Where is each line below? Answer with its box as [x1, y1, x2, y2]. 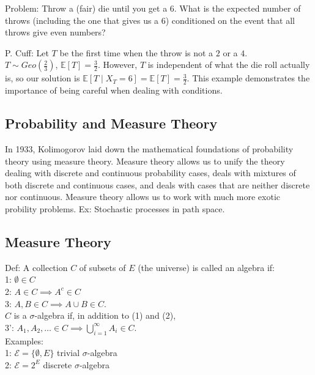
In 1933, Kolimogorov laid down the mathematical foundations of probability [5, 143, 294, 155]
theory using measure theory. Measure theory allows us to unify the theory [5, 154, 285, 167]
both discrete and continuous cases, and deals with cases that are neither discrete [5, 178, 310, 191]
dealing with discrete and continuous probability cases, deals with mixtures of [5, 166, 296, 179]
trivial [57, 346, 80, 359]
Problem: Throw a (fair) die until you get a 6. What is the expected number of [5, 2, 301, 14]
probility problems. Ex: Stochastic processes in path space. [5, 202, 225, 215]
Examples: [5, 334, 43, 347]
